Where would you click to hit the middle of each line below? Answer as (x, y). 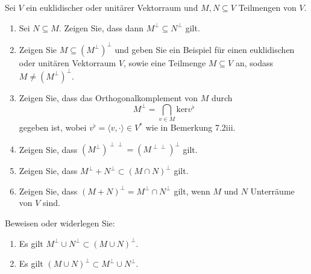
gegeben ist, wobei (53, 127)
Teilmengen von (267, 7)
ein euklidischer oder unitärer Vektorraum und (112, 7)
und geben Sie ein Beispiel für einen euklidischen (205, 49)
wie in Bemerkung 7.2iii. (190, 127)
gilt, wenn (192, 191)
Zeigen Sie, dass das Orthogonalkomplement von (108, 97)
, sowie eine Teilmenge (165, 62)
